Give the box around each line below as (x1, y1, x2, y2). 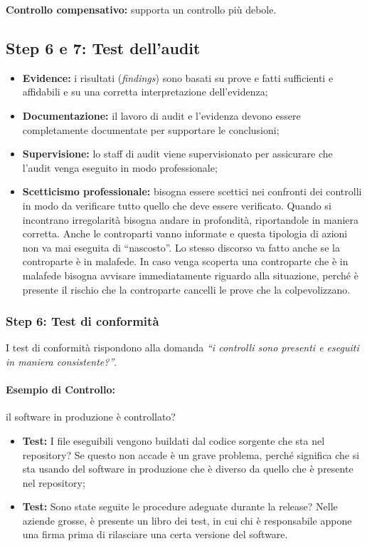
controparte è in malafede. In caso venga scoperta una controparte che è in (22, 254, 349, 269)
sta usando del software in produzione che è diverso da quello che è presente (22, 461, 353, 476)
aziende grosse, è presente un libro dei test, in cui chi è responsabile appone (22, 512, 352, 527)
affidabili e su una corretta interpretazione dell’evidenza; (22, 84, 268, 99)
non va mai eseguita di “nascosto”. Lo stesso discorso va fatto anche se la (22, 239, 340, 254)
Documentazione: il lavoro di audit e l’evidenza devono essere (22, 108, 301, 123)
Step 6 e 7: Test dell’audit (6, 36, 201, 58)
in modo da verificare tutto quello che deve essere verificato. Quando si (22, 197, 331, 212)
